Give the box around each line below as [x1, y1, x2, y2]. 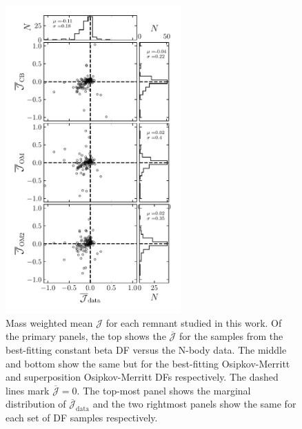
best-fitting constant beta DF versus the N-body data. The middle [6, 343, 287, 357]
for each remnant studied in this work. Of [105, 315, 282, 330]
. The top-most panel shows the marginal [77, 383, 251, 397]
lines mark [6, 383, 50, 397]
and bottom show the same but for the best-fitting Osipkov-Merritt [6, 356, 290, 370]
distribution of [6, 397, 66, 411]
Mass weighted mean [6, 315, 93, 330]
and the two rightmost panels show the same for [92, 397, 296, 411]
